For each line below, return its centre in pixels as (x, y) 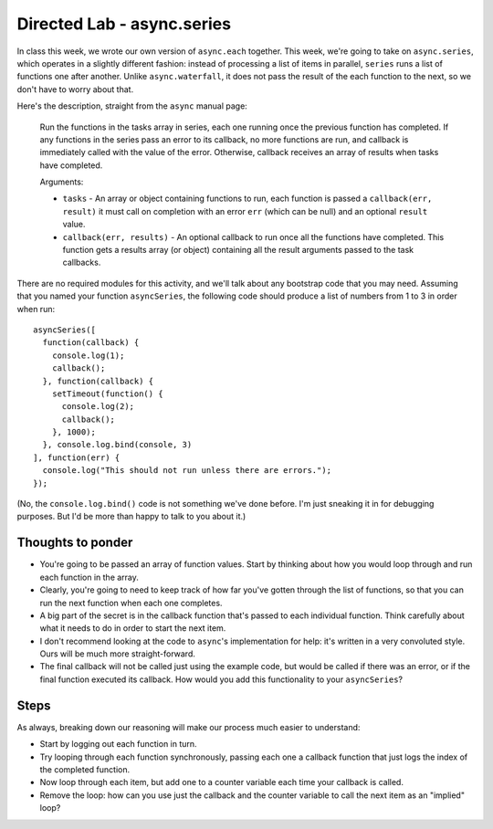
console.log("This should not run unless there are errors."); (187, 471)
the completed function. (85, 769)
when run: (36, 309)
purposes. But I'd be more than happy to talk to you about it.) (131, 517)
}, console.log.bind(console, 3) (117, 445)
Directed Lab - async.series (124, 24)
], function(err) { (77, 457)
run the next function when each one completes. (131, 603)
